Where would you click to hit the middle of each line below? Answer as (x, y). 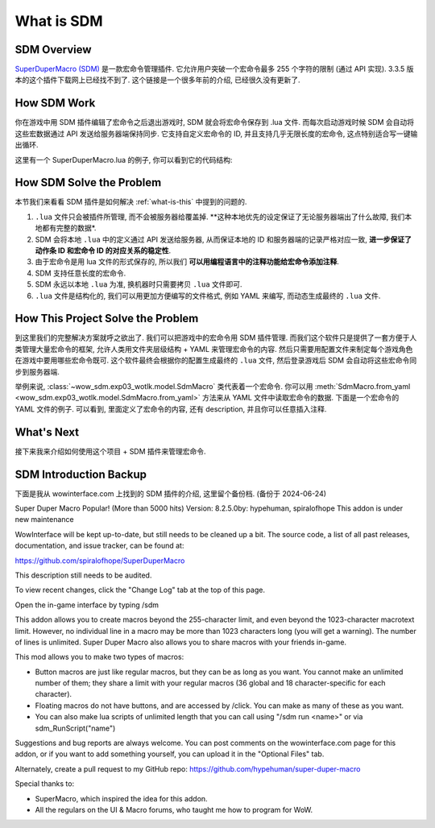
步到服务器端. (37, 371)
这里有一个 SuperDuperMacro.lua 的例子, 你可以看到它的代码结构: (124, 159)
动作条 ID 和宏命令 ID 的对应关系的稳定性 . (103, 250)
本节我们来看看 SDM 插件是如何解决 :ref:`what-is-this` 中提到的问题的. (131, 202)
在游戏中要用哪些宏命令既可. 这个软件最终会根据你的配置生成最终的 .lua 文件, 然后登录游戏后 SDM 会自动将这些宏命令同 (216, 360)
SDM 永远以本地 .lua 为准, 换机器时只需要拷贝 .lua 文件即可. (139, 284)
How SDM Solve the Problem (88, 182)
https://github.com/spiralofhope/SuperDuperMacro (100, 561)
